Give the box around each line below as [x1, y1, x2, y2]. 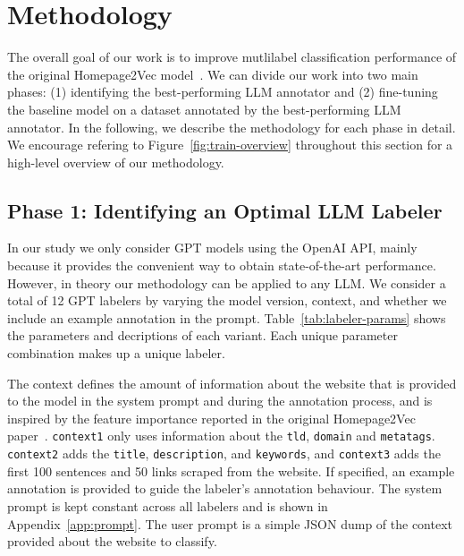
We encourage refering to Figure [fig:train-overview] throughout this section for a [7, 135, 453, 154]
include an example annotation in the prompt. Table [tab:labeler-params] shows [7, 308, 446, 327]
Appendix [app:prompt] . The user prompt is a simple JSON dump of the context [7, 514, 452, 533]
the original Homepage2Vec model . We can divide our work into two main [7, 64, 418, 83]
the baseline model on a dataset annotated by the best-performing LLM [7, 99, 401, 118]
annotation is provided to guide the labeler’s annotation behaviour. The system [7, 479, 443, 498]
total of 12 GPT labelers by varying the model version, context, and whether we [7, 291, 447, 310]
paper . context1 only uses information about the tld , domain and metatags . [7, 426, 435, 445]
